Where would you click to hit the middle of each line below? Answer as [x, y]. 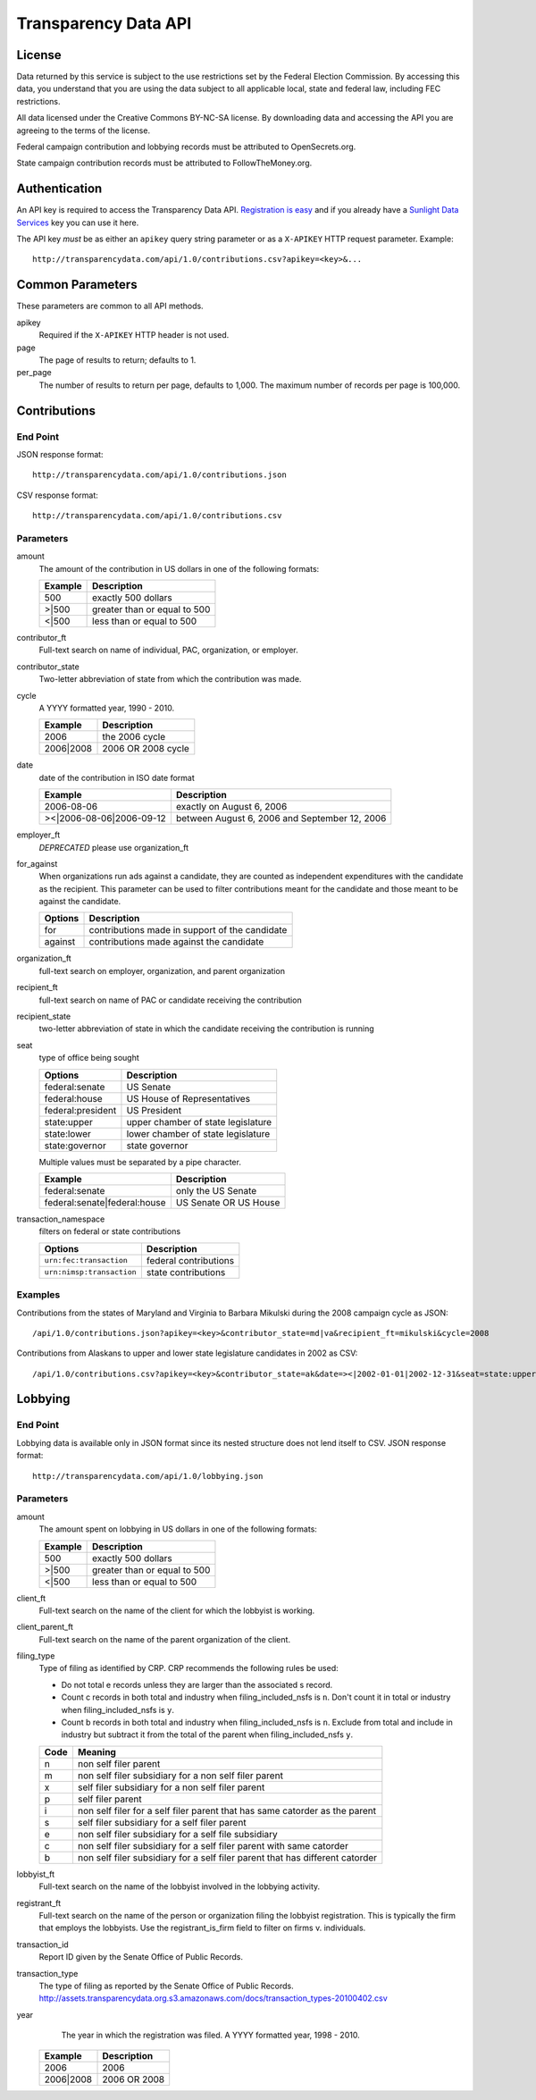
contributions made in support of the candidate [188, 930]
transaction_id [42, 1945]
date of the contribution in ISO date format [117, 777]
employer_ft [38, 835]
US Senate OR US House [228, 1202]
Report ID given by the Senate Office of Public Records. [141, 1957]
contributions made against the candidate [176, 942]
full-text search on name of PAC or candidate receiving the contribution [171, 1000]
